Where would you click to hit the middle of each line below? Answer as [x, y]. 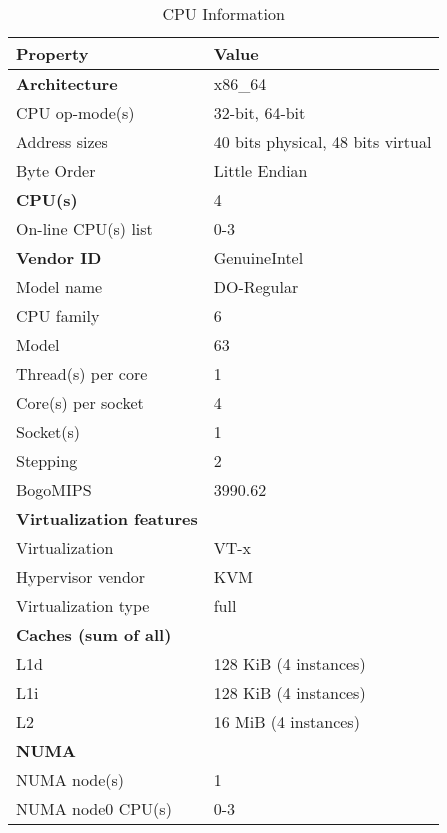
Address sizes [62, 141]
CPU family [58, 315]
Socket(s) [48, 431]
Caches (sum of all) [94, 634]
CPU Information [223, 13]
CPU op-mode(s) [75, 112]
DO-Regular [256, 286]
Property [52, 53]
